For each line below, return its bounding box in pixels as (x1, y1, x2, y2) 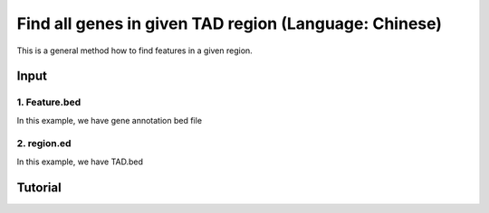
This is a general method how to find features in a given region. (16, 45, 253, 56)
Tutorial (16, 180, 62, 195)
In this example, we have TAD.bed (16, 156, 144, 167)
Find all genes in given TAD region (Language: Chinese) (16, 14, 443, 33)
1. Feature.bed (16, 96, 81, 108)
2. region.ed (16, 137, 72, 150)
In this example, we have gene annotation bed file (16, 115, 203, 125)
